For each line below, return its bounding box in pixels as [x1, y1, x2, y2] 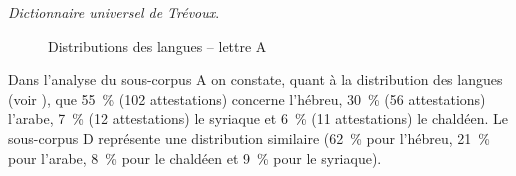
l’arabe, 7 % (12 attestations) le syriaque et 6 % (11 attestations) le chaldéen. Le [8, 108, 508, 129]
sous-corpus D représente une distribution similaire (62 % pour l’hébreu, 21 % [8, 127, 491, 148]
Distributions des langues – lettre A [48, 35, 267, 56]
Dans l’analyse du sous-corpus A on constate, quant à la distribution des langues [8, 69, 503, 90]
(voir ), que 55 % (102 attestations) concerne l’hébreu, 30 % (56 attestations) [8, 88, 486, 109]
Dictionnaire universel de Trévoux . [8, 2, 220, 22]
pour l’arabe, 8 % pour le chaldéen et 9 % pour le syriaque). [8, 147, 382, 168]
